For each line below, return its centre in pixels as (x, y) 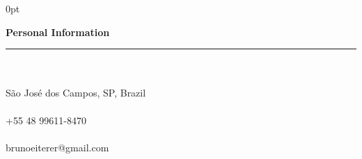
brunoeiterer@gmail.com (57, 147)
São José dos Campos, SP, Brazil (76, 93)
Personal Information (58, 32)
